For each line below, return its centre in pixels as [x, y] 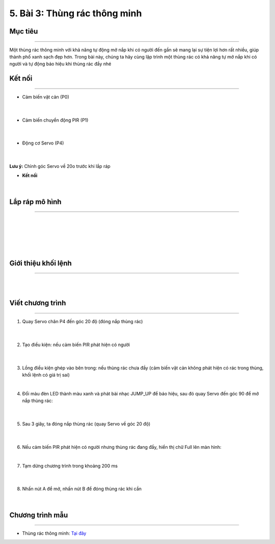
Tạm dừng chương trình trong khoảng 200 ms [70, 466]
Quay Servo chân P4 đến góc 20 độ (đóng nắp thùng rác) [82, 322]
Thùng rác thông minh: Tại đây [54, 533]
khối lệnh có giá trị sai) [46, 375]
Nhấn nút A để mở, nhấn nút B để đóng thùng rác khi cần [82, 489]
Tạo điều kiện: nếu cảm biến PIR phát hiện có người [76, 345]
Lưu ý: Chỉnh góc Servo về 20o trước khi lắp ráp [60, 166]
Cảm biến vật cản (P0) [46, 97]
